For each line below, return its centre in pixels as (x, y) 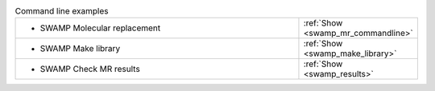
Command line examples (62, 11)
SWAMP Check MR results (90, 69)
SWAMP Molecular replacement (100, 28)
